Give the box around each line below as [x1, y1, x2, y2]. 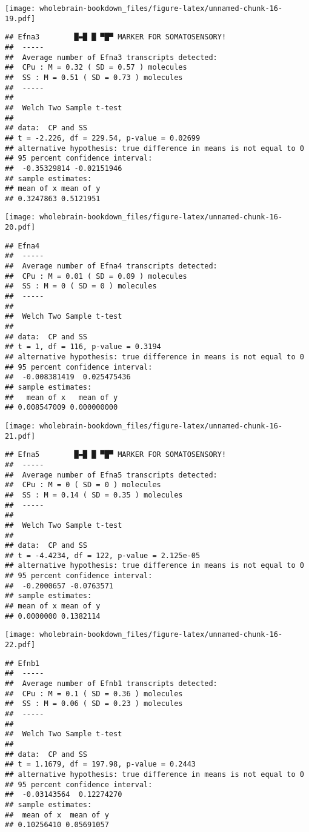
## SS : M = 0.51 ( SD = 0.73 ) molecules [5, 73, 183, 82]
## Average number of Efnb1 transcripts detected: [5, 679, 218, 688]
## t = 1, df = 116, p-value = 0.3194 [5, 342, 161, 351]
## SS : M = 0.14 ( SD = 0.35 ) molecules [5, 490, 183, 499]
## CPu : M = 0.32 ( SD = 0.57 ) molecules [5, 63, 187, 72]
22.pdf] [5, 641, 36, 650]
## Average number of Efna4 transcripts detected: [5, 262, 218, 271]
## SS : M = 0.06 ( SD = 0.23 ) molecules [5, 699, 183, 708]
